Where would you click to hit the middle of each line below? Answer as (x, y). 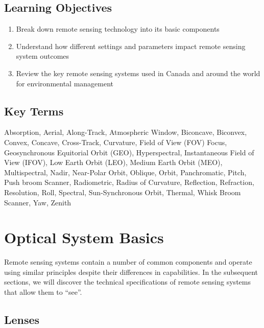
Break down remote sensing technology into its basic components (118, 29)
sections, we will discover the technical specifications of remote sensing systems (127, 282)
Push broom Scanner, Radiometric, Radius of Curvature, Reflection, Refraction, (129, 182)
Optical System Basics (84, 237)
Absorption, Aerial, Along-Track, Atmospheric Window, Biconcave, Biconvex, (126, 132)
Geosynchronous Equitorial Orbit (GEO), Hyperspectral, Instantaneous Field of (129, 152)
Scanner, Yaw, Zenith (38, 202)
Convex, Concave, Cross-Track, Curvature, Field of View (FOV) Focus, (116, 142)
